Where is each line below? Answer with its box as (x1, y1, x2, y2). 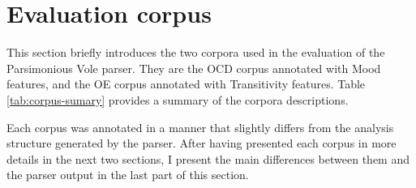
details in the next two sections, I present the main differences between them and (6, 150, 410, 167)
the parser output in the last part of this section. (6, 166, 249, 183)
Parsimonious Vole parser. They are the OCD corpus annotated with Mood (6, 59, 381, 76)
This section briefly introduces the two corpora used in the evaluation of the (6, 44, 385, 61)
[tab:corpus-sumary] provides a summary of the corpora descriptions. (6, 91, 349, 108)
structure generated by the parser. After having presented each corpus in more (6, 135, 397, 152)
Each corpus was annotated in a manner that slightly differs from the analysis (6, 118, 394, 135)
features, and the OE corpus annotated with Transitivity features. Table (6, 75, 366, 92)
